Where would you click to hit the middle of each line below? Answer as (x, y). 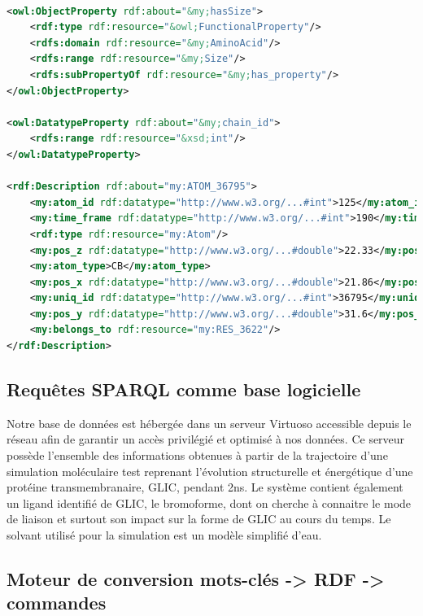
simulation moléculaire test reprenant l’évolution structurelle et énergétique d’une (210, 471)
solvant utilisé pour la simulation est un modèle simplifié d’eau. (164, 535)
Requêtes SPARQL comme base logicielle (184, 389)
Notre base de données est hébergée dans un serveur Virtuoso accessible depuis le (209, 423)
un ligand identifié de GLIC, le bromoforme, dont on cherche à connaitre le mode (209, 502)
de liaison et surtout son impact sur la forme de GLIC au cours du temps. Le (199, 519)
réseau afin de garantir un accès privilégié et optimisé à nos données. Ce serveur (206, 439)
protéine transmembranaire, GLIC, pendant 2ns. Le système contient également (205, 487)
